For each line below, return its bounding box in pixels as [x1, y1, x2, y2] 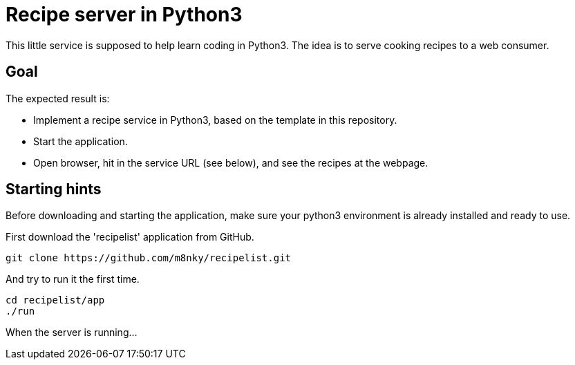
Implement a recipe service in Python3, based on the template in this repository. [33, 113, 397, 126]
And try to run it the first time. [6, 273, 140, 286]
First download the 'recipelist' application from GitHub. [6, 231, 254, 243]
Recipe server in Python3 [6, 3, 243, 26]
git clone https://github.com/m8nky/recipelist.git [6, 252, 292, 264]
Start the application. [33, 135, 128, 147]
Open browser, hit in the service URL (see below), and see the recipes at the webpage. [33, 156, 428, 169]
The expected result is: [6, 92, 110, 104]
